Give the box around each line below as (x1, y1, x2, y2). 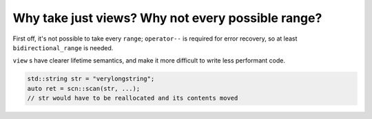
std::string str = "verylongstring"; (27, 75, 155, 83)
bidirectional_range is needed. (12, 43, 114, 52)
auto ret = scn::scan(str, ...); (27, 85, 141, 92)
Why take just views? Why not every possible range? (12, 10, 322, 25)
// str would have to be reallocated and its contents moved (27, 94, 238, 102)
